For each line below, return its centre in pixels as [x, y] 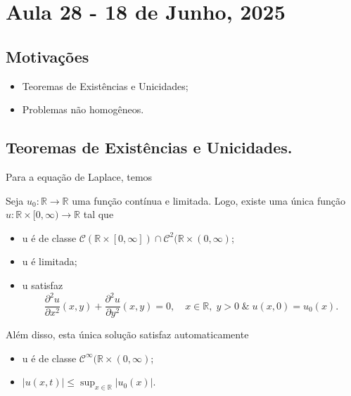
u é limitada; [50, 261]
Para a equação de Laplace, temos [79, 176]
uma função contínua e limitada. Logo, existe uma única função [209, 200]
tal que [98, 214]
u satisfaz [43, 285]
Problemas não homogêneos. [83, 109]
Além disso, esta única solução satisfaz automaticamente [127, 334]
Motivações [47, 56]
